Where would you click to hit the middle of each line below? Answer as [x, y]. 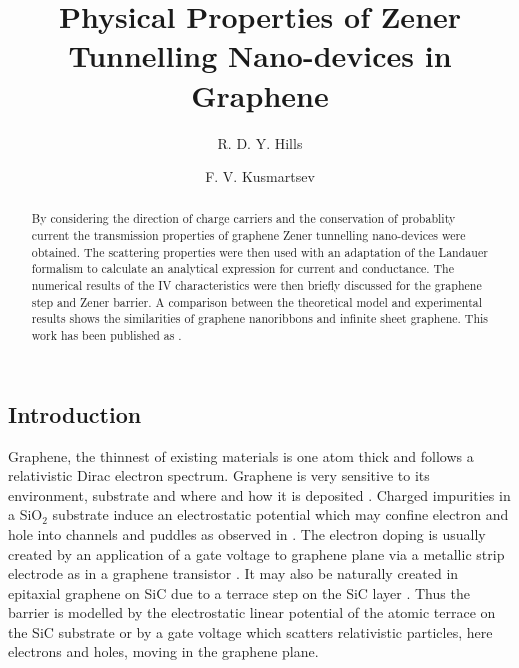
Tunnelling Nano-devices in [260, 55]
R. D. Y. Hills [260, 142]
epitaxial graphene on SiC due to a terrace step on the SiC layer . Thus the [239, 592]
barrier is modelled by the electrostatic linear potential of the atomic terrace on [252, 612]
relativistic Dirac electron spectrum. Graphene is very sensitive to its [219, 475]
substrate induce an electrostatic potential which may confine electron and [280, 514]
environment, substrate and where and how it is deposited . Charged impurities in [259, 494]
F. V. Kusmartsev [260, 176]
